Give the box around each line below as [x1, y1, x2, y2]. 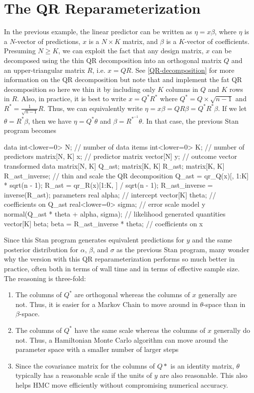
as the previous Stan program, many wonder [116, 244, 250, 254]
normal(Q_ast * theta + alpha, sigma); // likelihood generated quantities [4, 208, 226, 218]
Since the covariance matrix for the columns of [15, 360, 155, 371]
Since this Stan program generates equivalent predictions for [4, 235, 185, 245]
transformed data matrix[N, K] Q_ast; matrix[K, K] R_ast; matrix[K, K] [4, 161, 225, 171]
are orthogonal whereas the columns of [74, 289, 190, 300]
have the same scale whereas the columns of [74, 325, 206, 335]
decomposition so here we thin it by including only [4, 84, 156, 94]
